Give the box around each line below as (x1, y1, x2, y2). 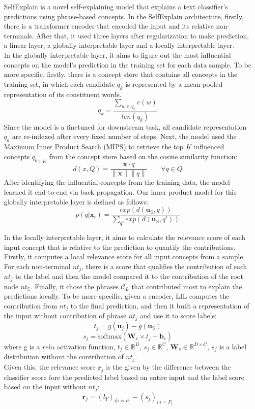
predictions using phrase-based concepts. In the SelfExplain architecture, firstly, (4, 11, 244, 21)
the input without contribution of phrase (4, 310, 127, 321)
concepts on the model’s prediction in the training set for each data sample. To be (4, 59, 252, 69)
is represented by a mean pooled (125, 78, 223, 89)
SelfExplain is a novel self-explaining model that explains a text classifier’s (4, 1, 228, 11)
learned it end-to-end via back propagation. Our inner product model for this (4, 187, 237, 197)
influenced (194, 141, 225, 152)
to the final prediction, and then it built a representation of (70, 300, 250, 310)
